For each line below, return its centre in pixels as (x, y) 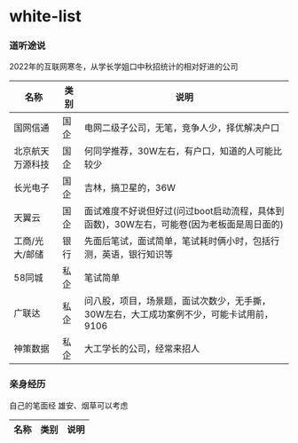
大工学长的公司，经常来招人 (142, 349)
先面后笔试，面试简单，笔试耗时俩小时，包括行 (182, 241)
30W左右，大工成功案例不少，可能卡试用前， (178, 314)
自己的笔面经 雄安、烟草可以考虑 (69, 405)
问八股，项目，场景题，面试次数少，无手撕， (177, 301)
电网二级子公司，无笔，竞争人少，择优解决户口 (182, 128)
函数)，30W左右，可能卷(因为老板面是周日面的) (184, 225)
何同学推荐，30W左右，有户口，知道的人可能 (178, 151)
